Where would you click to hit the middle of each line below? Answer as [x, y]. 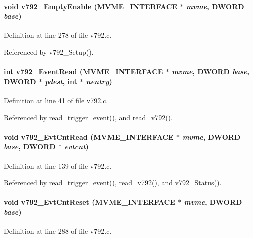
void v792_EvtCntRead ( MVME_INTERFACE [89, 137]
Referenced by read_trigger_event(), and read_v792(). [88, 117]
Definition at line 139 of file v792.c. [58, 166]
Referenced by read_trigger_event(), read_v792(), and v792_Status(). [113, 183]
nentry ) [99, 81]
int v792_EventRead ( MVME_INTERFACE [84, 72]
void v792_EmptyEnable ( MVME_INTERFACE [91, 6]
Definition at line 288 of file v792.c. [58, 231]
